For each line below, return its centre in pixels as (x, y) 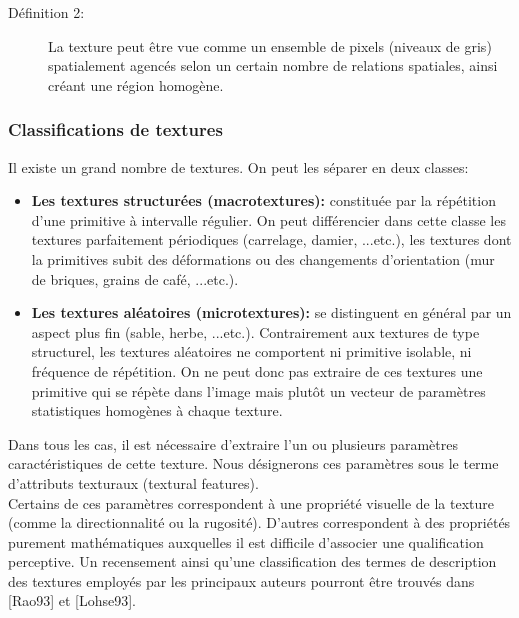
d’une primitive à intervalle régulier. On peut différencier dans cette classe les (268, 219)
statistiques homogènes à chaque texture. (157, 410)
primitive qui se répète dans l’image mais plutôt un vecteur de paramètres (258, 390)
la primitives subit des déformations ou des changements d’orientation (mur (263, 258)
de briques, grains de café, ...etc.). (135, 278)
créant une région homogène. (136, 84)
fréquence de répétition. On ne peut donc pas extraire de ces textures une (257, 370)
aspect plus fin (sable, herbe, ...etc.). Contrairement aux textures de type (255, 331)
